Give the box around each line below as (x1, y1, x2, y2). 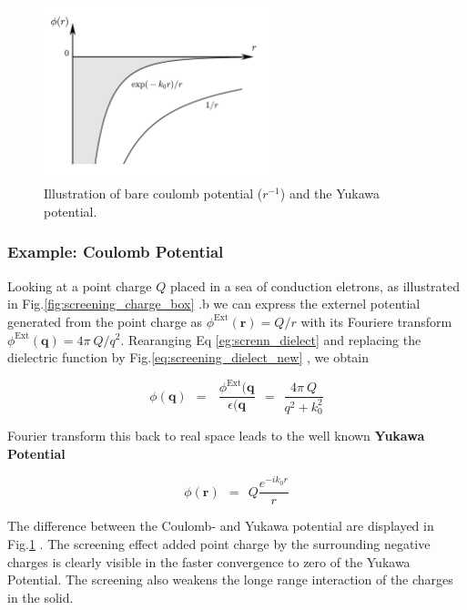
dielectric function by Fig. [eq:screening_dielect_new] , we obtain (7, 348, 370, 367)
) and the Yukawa (279, 184, 381, 203)
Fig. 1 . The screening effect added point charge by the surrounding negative (7, 534, 431, 554)
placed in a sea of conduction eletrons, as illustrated (169, 276, 461, 295)
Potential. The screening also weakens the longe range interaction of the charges (7, 570, 453, 589)
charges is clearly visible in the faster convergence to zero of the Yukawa (7, 552, 411, 571)
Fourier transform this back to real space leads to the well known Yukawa (7, 426, 425, 445)
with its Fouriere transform (300, 311, 452, 330)
